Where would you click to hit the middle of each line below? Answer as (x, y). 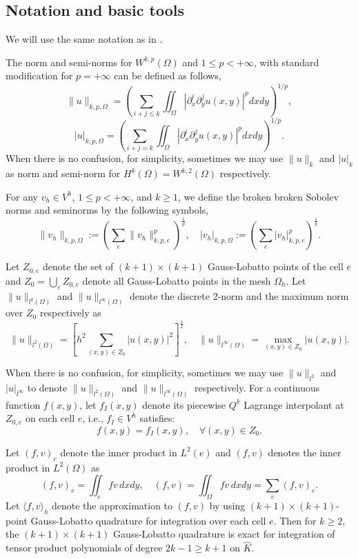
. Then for (295, 520)
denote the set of (78, 266)
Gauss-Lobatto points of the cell (275, 266)
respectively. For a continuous (257, 387)
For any (22, 196)
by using (227, 505)
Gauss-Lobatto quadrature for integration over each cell (148, 520)
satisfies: (157, 418)
